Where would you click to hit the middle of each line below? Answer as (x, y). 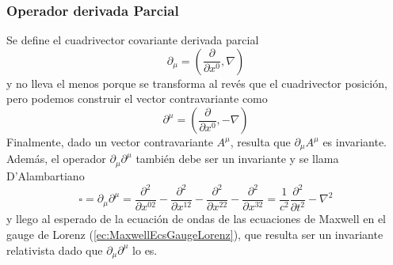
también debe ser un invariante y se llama (237, 159)
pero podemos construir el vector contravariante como (137, 98)
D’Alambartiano (46, 175)
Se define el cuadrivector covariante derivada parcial (133, 40)
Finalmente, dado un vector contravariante (110, 142)
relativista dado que (55, 250)
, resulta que (260, 142)
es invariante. (355, 142)
